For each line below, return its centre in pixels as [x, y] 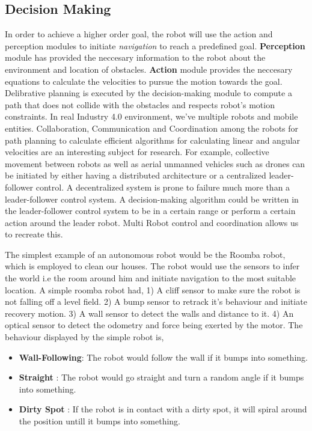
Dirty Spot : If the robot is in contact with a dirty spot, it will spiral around [163, 409]
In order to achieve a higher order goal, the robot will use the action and [139, 34]
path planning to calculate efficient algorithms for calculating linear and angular [153, 140]
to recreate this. [34, 234]
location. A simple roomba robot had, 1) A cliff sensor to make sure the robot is [153, 289]
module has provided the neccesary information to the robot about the [135, 57]
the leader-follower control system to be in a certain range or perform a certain [150, 211]
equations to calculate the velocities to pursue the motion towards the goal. [144, 81]
